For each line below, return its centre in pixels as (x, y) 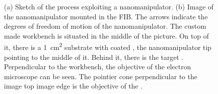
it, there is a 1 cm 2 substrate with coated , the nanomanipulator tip (108, 47)
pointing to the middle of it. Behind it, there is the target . (94, 57)
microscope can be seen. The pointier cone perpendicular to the (101, 76)
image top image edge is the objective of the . (73, 86)
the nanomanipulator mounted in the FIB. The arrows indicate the (106, 16)
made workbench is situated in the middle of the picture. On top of (107, 35)
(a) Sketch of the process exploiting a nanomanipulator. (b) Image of (109, 6)
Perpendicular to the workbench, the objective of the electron (98, 67)
